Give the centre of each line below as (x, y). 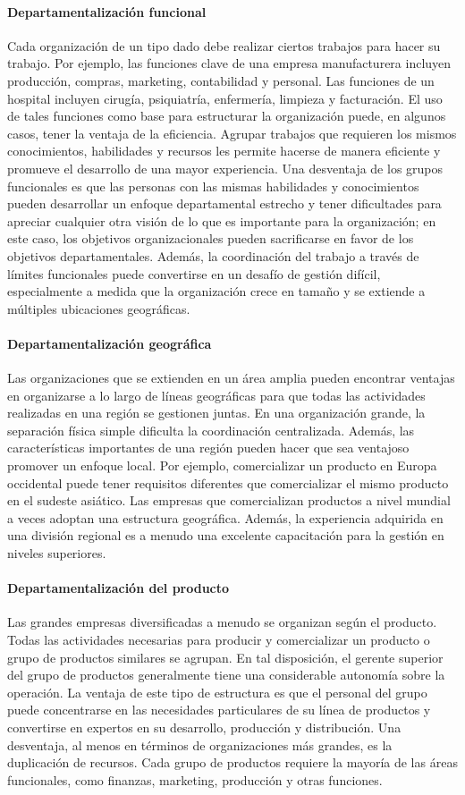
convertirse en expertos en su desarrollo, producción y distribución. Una (204, 727)
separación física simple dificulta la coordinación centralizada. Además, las (211, 430)
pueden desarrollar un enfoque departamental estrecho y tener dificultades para (224, 203)
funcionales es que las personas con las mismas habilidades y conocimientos (213, 186)
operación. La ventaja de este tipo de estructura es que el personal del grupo (217, 692)
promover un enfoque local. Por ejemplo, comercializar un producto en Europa (222, 465)
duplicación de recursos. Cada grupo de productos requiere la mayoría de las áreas (232, 762)
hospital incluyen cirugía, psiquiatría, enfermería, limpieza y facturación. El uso (225, 98)
